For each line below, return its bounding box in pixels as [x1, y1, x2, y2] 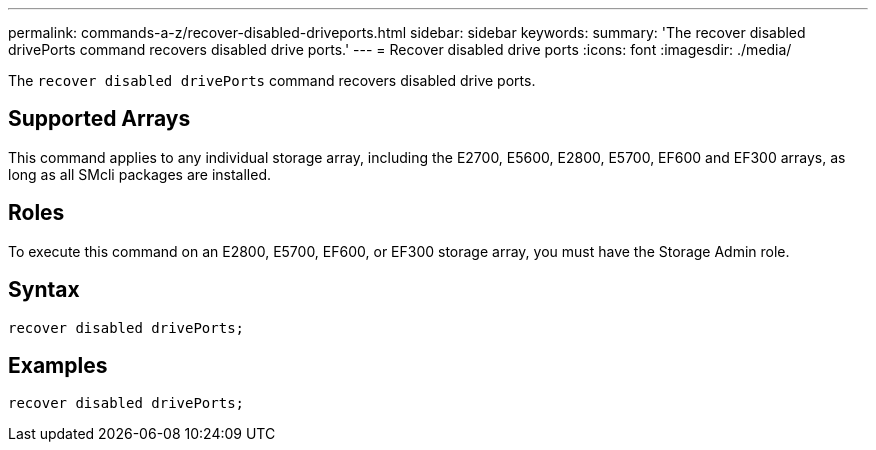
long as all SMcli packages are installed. [8, 165, 271, 183]
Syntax [8, 277, 80, 303]
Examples [8, 352, 108, 378]
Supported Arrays [8, 106, 191, 132]
